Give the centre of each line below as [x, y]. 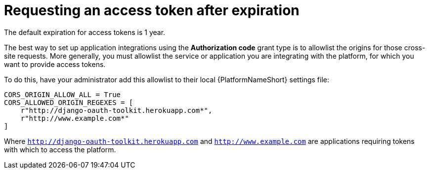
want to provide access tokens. [55, 64]
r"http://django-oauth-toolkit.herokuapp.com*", [116, 110]
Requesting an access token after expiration [152, 10]
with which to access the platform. [60, 149]
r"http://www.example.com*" [75, 118]
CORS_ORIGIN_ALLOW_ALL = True [63, 94]
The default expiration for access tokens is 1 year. [85, 32]
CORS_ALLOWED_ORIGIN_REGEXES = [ [69, 102]
